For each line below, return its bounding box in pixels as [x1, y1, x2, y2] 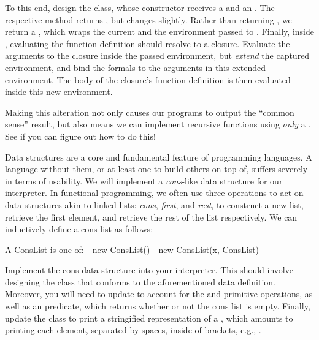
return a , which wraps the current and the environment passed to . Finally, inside [5, 25, 314, 38]
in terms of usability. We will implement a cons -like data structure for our [5, 174, 283, 187]
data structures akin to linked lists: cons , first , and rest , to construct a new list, [5, 198, 304, 211]
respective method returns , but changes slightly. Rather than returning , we [5, 13, 292, 26]
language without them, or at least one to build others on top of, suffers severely [5, 162, 308, 175]
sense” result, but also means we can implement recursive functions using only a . [5, 118, 311, 130]
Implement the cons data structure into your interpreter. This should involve [5, 263, 293, 276]
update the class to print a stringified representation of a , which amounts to [5, 311, 293, 324]
